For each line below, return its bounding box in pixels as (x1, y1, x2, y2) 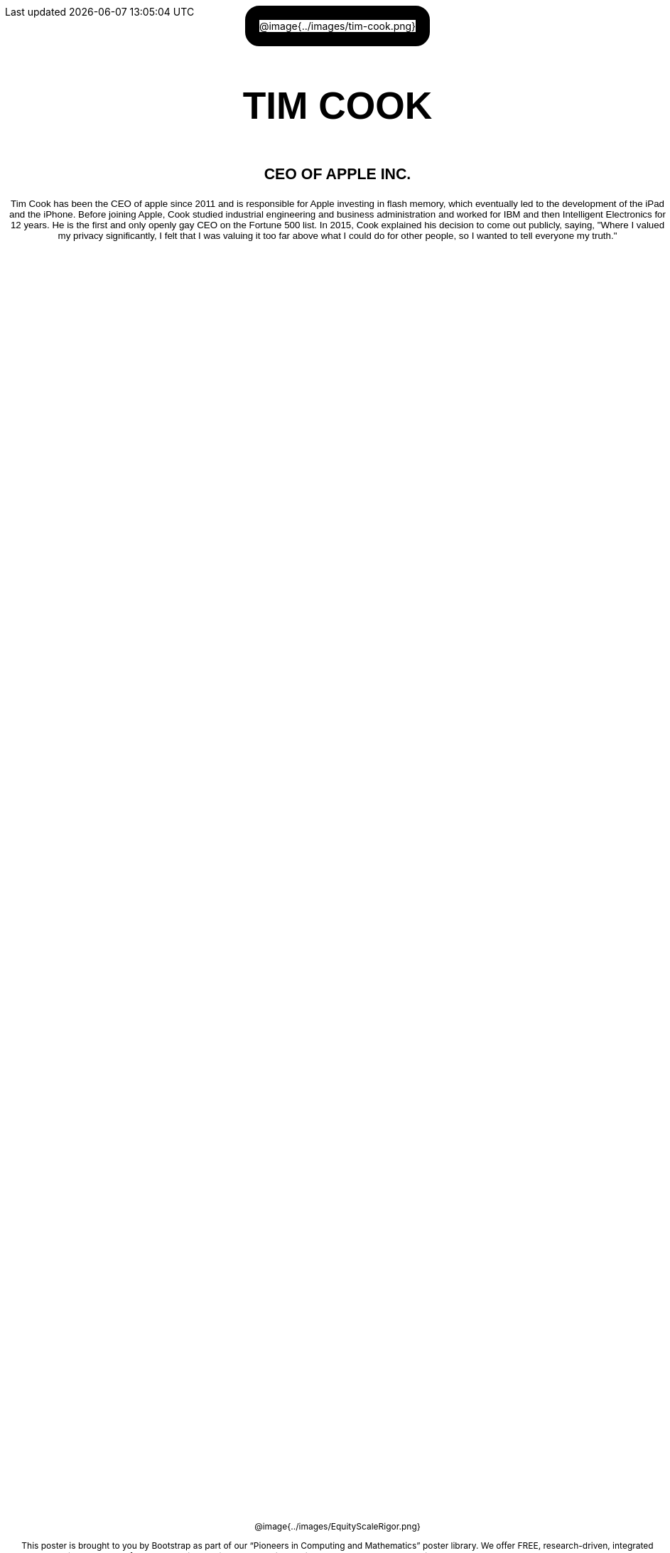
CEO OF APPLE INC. (264, 165, 411, 183)
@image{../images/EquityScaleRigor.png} (254, 1521, 421, 1532)
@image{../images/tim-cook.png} (259, 20, 416, 32)
